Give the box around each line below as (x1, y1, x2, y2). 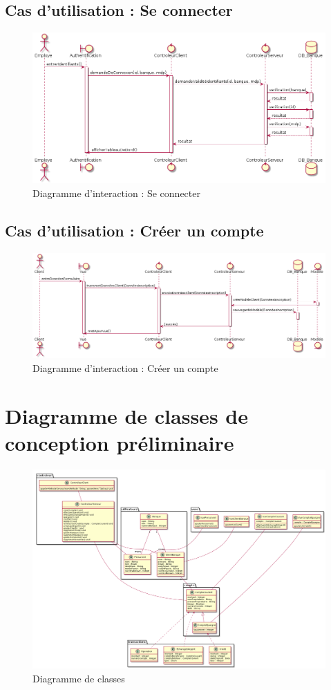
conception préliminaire (5, 428, 234, 456)
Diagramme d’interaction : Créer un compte (32, 360, 218, 375)
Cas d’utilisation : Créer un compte (5, 219, 264, 241)
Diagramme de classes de (5, 401, 248, 429)
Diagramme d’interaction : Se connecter (32, 185, 200, 200)
